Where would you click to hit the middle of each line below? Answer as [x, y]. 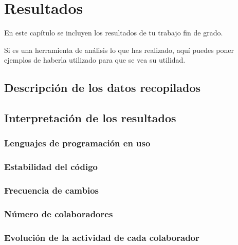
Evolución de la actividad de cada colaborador [102, 237]
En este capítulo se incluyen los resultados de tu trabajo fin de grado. [114, 33]
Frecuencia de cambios [52, 190]
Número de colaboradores [59, 213]
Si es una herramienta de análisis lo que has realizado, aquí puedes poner [119, 50]
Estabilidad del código [51, 167]
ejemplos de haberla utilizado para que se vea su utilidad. [95, 60]
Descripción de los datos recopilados [103, 88]
